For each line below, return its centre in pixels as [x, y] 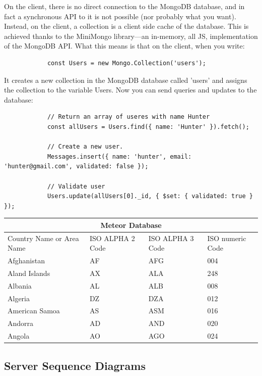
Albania [20, 285]
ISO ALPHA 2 [112, 238]
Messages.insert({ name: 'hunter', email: [119, 156]
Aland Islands [29, 273]
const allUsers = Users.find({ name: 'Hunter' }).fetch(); [148, 127]
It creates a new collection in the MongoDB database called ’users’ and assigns [126, 80]
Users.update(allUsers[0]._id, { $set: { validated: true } [150, 196]
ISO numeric [227, 238]
